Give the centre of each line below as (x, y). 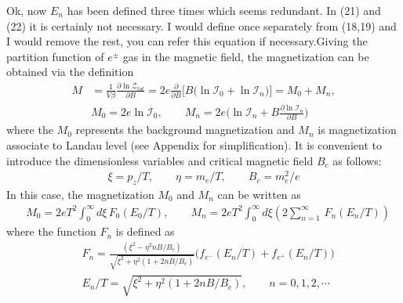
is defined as (145, 231)
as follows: (357, 160)
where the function (51, 231)
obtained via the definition (70, 72)
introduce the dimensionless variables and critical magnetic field (160, 160)
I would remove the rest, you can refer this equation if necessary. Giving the (187, 41)
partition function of (55, 56)
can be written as (259, 195)
